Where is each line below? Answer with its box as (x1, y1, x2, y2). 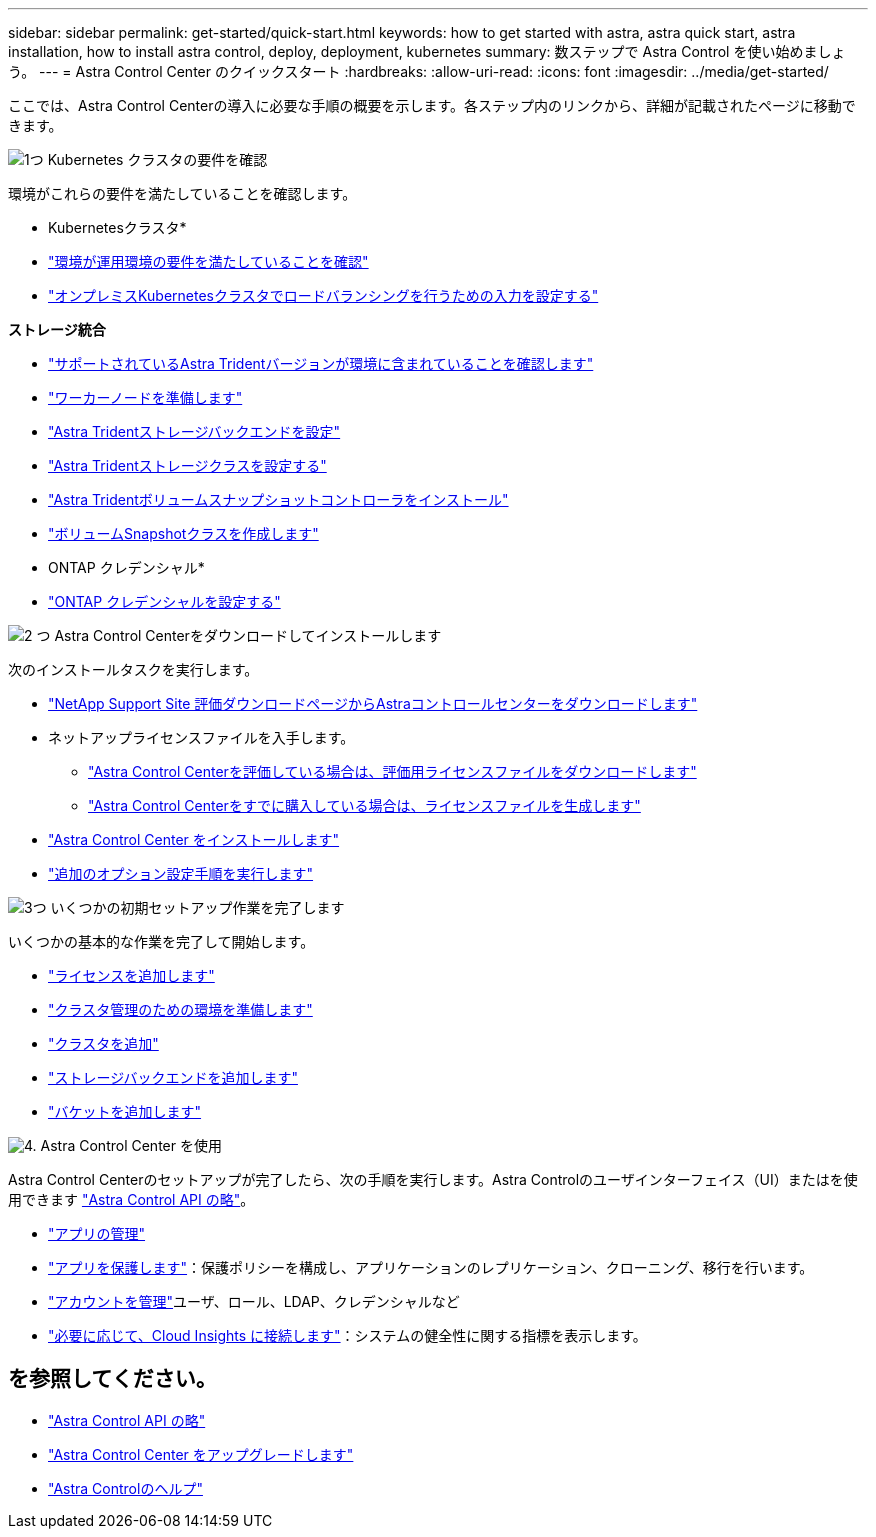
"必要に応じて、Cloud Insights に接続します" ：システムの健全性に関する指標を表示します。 (48, 1327, 647, 1344)
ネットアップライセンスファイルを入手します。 (48, 729, 355, 746)
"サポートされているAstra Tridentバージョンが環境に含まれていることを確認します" (48, 355, 594, 372)
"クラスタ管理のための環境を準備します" (48, 1001, 313, 1018)
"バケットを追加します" (48, 1103, 202, 1120)
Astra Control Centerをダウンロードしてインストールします (54, 627, 442, 644)
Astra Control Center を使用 (40, 1137, 222, 1154)
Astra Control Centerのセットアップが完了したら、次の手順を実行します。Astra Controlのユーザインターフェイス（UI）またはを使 (8, 1171, 858, 1188)
